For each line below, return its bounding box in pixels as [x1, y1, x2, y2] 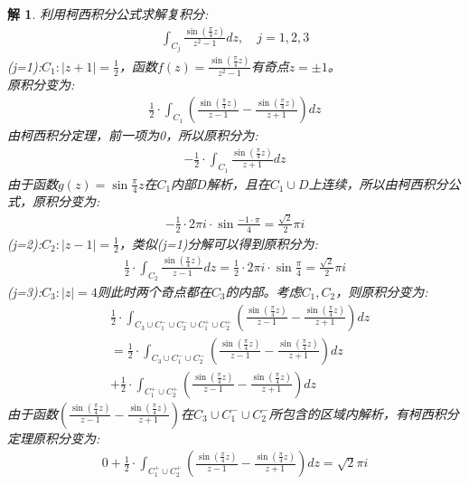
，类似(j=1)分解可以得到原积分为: [118, 233, 318, 252]
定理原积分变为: [7, 428, 100, 447]
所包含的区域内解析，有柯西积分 [268, 404, 459, 423]
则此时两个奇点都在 [97, 281, 211, 300]
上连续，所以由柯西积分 [308, 174, 448, 193]
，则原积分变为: [335, 281, 428, 300]
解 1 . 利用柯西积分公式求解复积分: [7, 5, 209, 23]
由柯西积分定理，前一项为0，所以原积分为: [7, 126, 258, 145]
